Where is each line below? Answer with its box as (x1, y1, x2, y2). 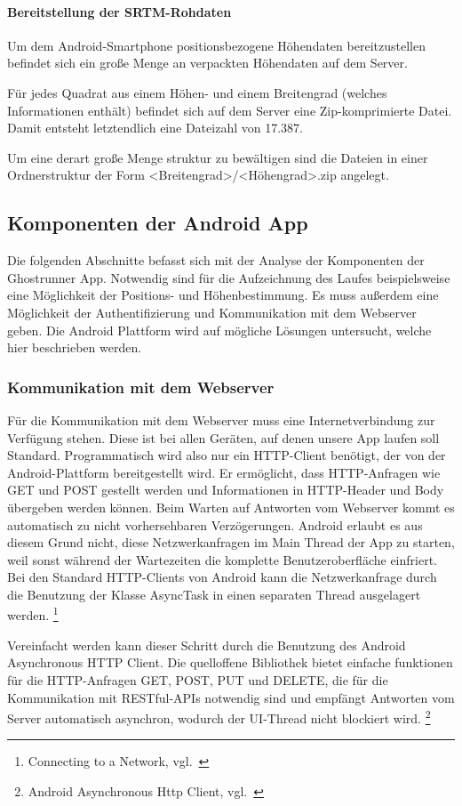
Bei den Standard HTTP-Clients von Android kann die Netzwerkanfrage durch (7, 568, 437, 586)
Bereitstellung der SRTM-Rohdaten (7, 2, 232, 20)
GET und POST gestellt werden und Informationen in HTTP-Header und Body (7, 480, 444, 499)
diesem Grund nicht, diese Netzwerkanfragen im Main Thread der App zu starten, (7, 533, 455, 552)
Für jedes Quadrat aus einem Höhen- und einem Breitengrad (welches (7, 83, 387, 101)
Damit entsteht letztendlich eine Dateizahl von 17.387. (7, 118, 303, 137)
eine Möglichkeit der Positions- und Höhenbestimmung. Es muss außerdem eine (7, 286, 439, 304)
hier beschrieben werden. (7, 338, 142, 357)
